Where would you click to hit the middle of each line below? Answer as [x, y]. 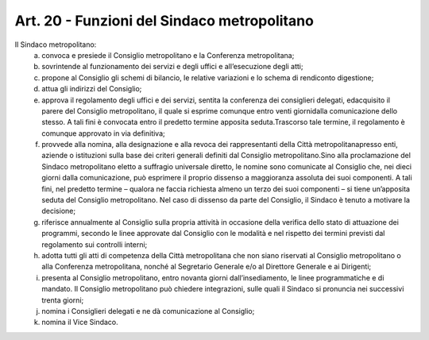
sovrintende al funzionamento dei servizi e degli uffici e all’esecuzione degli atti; [172, 67]
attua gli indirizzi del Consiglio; [92, 89]
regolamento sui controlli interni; [95, 244]
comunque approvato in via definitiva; [104, 133]
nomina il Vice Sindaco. [80, 323]
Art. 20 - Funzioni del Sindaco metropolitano [164, 21]
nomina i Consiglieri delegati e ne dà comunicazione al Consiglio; [148, 311]
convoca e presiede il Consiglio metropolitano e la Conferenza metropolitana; [168, 55]
